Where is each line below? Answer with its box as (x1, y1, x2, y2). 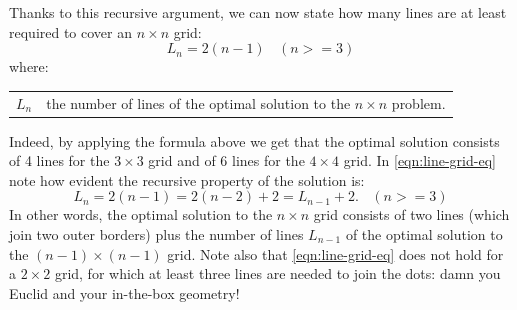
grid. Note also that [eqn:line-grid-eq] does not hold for (167, 243, 504, 264)
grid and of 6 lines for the (148, 150, 305, 171)
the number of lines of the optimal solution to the (46, 92, 351, 113)
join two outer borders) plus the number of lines (9, 224, 304, 244)
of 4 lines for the (9, 150, 110, 171)
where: (9, 56, 49, 77)
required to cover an (9, 21, 133, 42)
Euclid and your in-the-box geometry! (9, 282, 240, 303)
